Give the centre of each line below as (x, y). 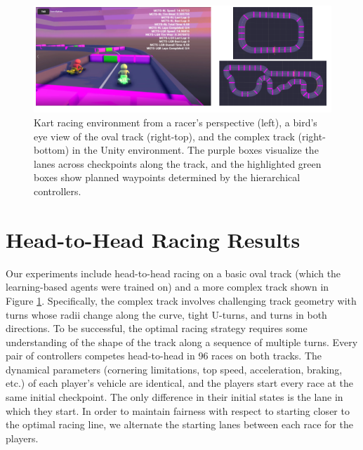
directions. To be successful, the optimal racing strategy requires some (157, 328)
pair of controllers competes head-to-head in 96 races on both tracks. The (164, 356)
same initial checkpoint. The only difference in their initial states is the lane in (174, 397)
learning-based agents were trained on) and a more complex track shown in (167, 287)
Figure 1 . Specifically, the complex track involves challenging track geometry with (181, 300)
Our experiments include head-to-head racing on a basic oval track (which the (173, 273)
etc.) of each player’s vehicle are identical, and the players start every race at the (180, 383)
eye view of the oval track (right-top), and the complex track (164, 136)
